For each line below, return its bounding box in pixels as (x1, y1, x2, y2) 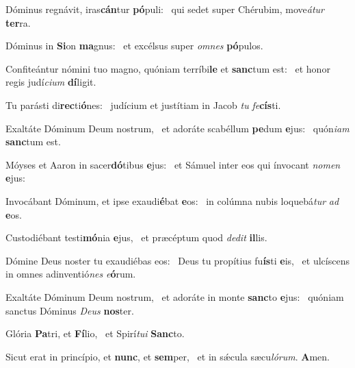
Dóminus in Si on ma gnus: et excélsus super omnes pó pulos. (5, 38, 263, 53)
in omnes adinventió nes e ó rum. (5, 267, 136, 281)
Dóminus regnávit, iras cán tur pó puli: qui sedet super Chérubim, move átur (5, 2, 324, 16)
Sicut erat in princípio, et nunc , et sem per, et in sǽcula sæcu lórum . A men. (5, 349, 330, 363)
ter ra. (5, 15, 31, 29)
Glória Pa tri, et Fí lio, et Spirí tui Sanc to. (5, 326, 185, 341)
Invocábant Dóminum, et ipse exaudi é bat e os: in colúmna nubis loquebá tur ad (5, 193, 339, 208)
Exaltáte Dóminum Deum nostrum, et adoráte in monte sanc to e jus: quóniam (5, 289, 344, 304)
